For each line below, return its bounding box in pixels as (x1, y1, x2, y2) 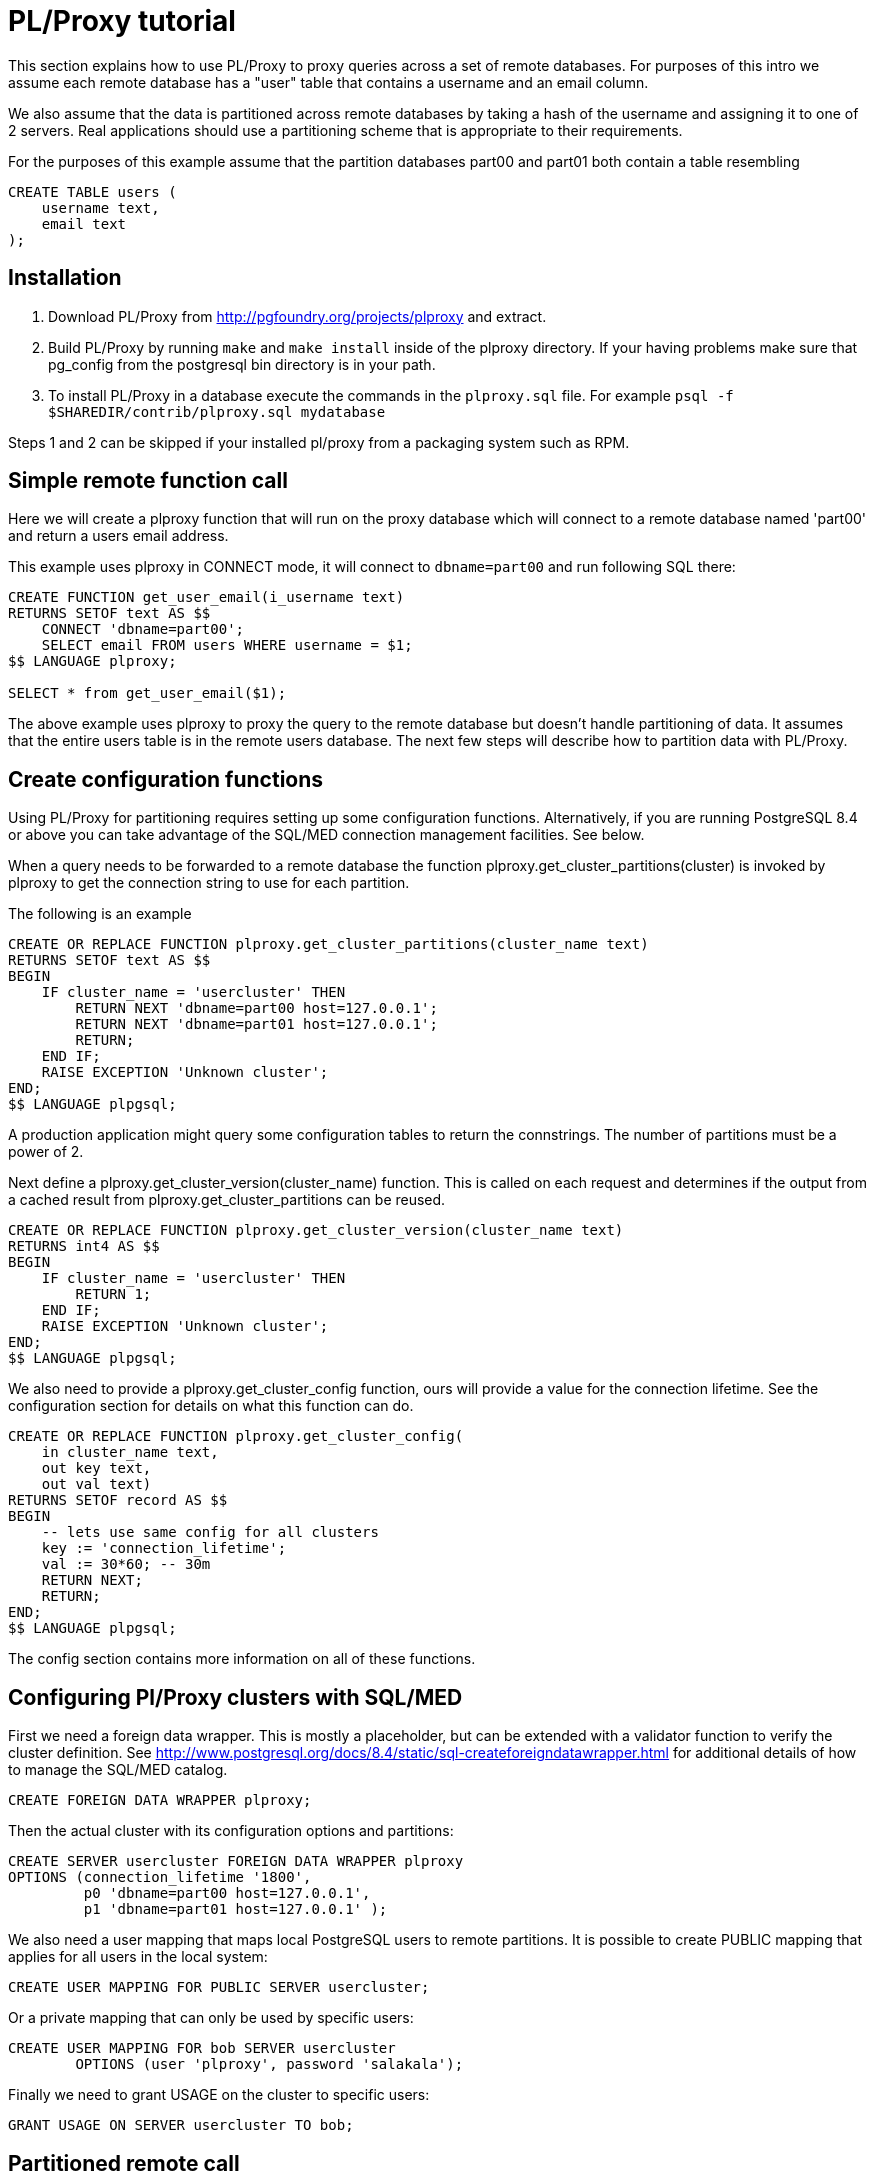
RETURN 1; (75, 1286, 152, 1303)
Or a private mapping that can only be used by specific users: (8, 2009, 414, 2027)
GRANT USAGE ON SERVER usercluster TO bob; (8, 2117, 354, 2134)
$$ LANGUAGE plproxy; (8, 653, 177, 670)
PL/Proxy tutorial (8, 4, 236, 38)
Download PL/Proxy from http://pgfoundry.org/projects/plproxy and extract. (48, 307, 547, 325)
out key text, (41, 1460, 152, 1477)
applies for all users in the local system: (8, 1948, 268, 1966)
